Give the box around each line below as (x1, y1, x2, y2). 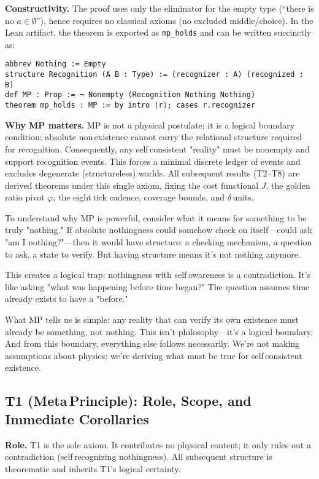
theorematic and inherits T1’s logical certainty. (5, 462, 181, 475)
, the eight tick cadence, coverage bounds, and (53, 191, 225, 204)
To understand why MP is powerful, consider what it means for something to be (5, 211, 307, 224)
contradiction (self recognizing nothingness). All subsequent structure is (5, 450, 272, 463)
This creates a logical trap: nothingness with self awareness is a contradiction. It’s (5, 268, 311, 281)
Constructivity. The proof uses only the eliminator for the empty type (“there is (5, 2, 314, 14)
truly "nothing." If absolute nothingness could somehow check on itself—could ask (5, 223, 312, 236)
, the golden (266, 178, 310, 191)
